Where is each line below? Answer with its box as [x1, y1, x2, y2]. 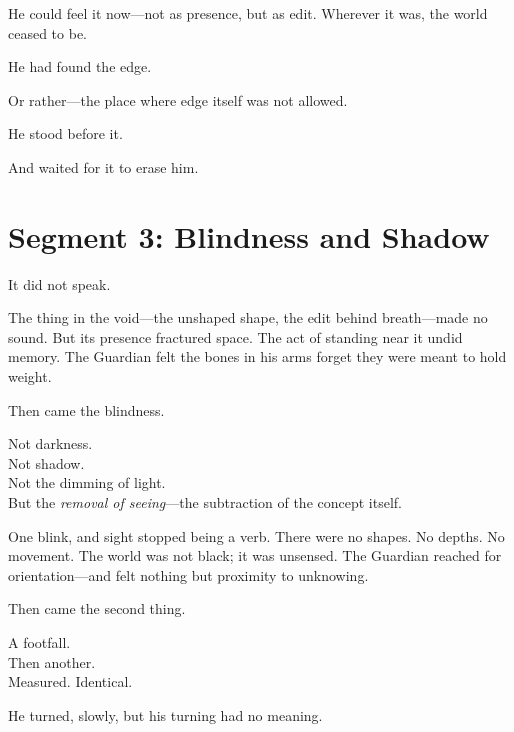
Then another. [8, 651, 96, 672]
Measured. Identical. [8, 671, 133, 692]
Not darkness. [8, 433, 93, 454]
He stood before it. [8, 123, 123, 144]
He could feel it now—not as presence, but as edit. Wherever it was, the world [8, 3, 488, 23]
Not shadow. [8, 452, 85, 473]
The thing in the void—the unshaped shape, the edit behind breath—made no [8, 307, 488, 328]
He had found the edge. [8, 56, 152, 77]
